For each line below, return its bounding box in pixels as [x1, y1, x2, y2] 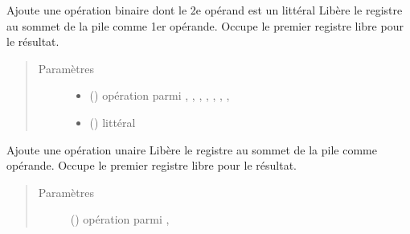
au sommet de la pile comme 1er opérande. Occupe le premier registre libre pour [6, 17, 404, 34]
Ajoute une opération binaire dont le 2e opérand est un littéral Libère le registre [6, 2, 403, 18]
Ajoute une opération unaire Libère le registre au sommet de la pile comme [6, 141, 377, 158]
